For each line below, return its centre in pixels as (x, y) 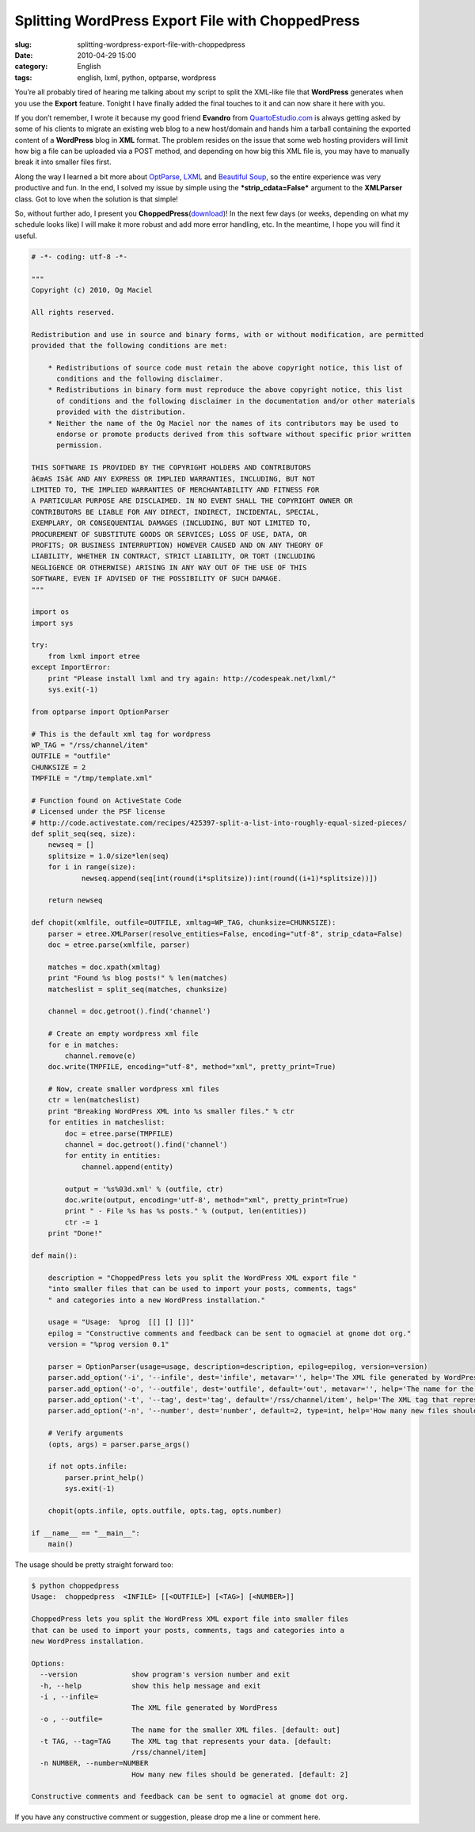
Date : (24, 55)
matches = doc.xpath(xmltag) (104, 967)
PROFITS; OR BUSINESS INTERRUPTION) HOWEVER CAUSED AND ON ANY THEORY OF (177, 545)
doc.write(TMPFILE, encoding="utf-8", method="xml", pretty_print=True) (192, 1067)
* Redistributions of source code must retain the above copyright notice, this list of (225, 368)
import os (50, 612)
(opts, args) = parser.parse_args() (119, 1444)
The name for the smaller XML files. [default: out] (236, 1730)
